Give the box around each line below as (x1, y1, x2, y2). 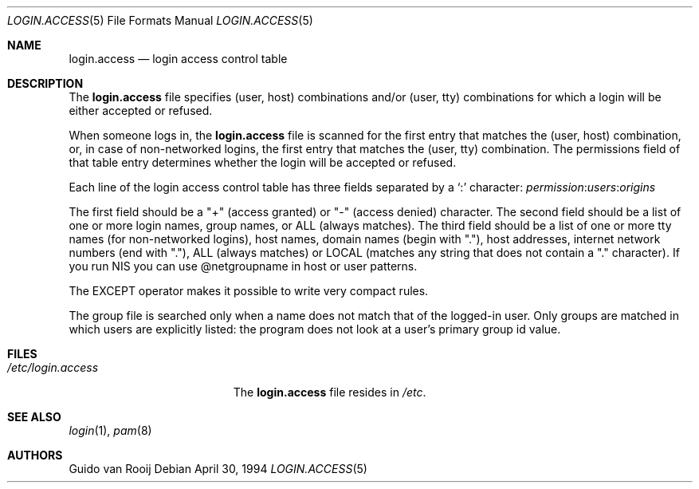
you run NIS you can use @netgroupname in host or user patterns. (69, 259, 418, 273)
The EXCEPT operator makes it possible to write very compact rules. (69, 284, 429, 298)
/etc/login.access (7, 361, 99, 374)
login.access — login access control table (69, 52, 288, 65)
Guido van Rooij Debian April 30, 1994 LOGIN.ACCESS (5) (69, 462, 367, 475)
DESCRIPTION (7, 77, 84, 90)
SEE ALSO (7, 410, 61, 424)
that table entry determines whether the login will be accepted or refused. (69, 156, 457, 169)
